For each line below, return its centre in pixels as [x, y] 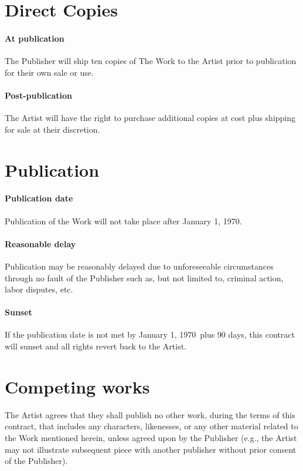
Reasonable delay [40, 243]
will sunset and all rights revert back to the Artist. [96, 346]
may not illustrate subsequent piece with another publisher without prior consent [151, 449]
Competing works [77, 386]
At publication [35, 38]
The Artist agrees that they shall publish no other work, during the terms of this [150, 414]
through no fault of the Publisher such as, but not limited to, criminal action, [144, 277]
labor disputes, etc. [39, 289]
